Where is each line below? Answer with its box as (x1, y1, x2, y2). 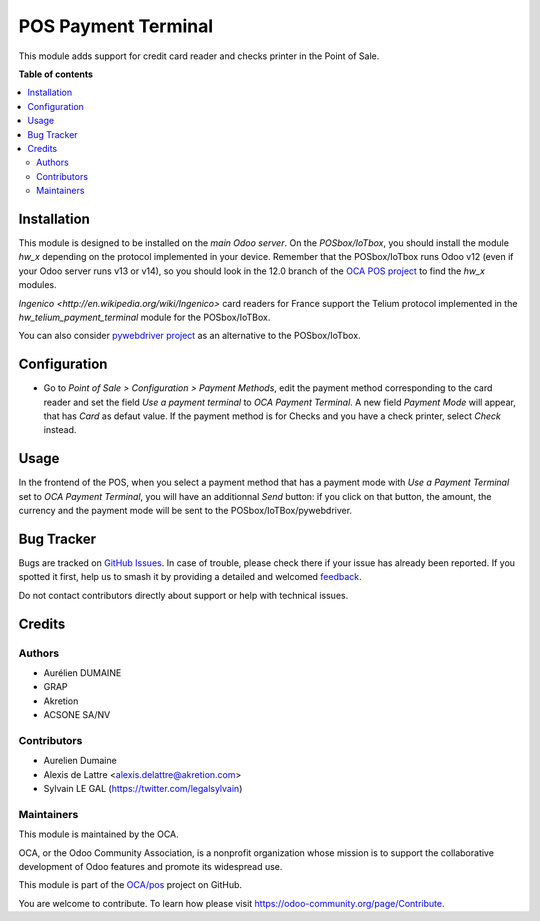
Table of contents (18, 68, 94, 80)
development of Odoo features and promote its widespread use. (18, 860, 283, 872)
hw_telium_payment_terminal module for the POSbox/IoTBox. (18, 311, 271, 323)
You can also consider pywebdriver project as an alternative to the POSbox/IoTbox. (18, 330, 361, 342)
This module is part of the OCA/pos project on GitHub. (18, 879, 243, 891)
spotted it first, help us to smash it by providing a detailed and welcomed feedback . (18, 571, 362, 583)
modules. (18, 279, 57, 291)
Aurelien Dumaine (43, 755, 117, 767)
